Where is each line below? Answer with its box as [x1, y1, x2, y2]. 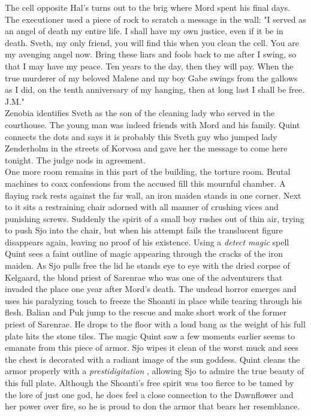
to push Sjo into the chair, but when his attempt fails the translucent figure [5, 224, 283, 236]
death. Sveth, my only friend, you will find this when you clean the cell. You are [5, 36, 299, 48]
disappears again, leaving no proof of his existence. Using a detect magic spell [5, 235, 289, 248]
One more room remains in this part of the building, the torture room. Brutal [5, 165, 291, 178]
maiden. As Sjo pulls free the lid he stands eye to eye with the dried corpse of [5, 259, 290, 272]
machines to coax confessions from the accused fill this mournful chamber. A [5, 177, 286, 189]
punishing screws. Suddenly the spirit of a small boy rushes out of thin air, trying [5, 212, 304, 224]
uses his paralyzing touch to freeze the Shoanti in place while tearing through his [5, 294, 302, 306]
